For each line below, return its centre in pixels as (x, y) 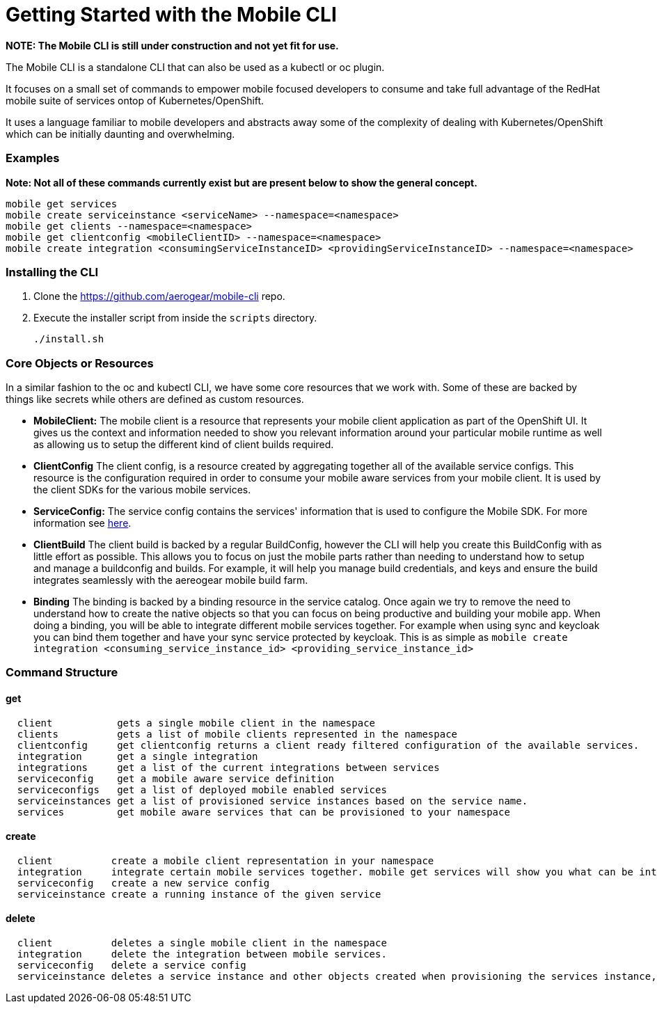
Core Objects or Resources (80, 363)
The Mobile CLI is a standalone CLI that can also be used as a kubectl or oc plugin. (195, 67)
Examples (33, 158)
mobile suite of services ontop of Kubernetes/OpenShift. (135, 100)
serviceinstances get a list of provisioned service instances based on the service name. (272, 801)
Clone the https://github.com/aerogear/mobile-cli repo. (159, 296)
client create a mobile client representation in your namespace (225, 860)
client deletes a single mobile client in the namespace (202, 943)
